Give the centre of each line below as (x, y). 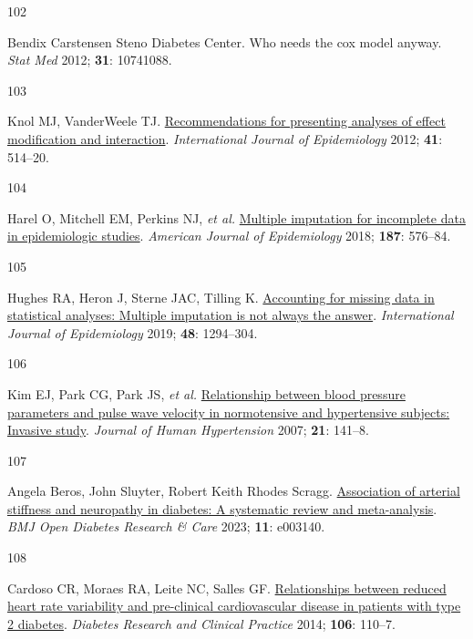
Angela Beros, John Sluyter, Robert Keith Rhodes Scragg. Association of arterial (234, 491)
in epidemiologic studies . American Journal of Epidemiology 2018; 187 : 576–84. (229, 236)
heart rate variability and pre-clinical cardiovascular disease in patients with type (234, 606)
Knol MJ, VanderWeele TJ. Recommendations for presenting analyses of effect (226, 121)
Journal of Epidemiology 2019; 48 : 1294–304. (133, 332)
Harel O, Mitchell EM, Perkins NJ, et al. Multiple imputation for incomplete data (236, 217)
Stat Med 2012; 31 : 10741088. (90, 60)
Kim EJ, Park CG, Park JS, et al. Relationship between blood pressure (206, 393)
